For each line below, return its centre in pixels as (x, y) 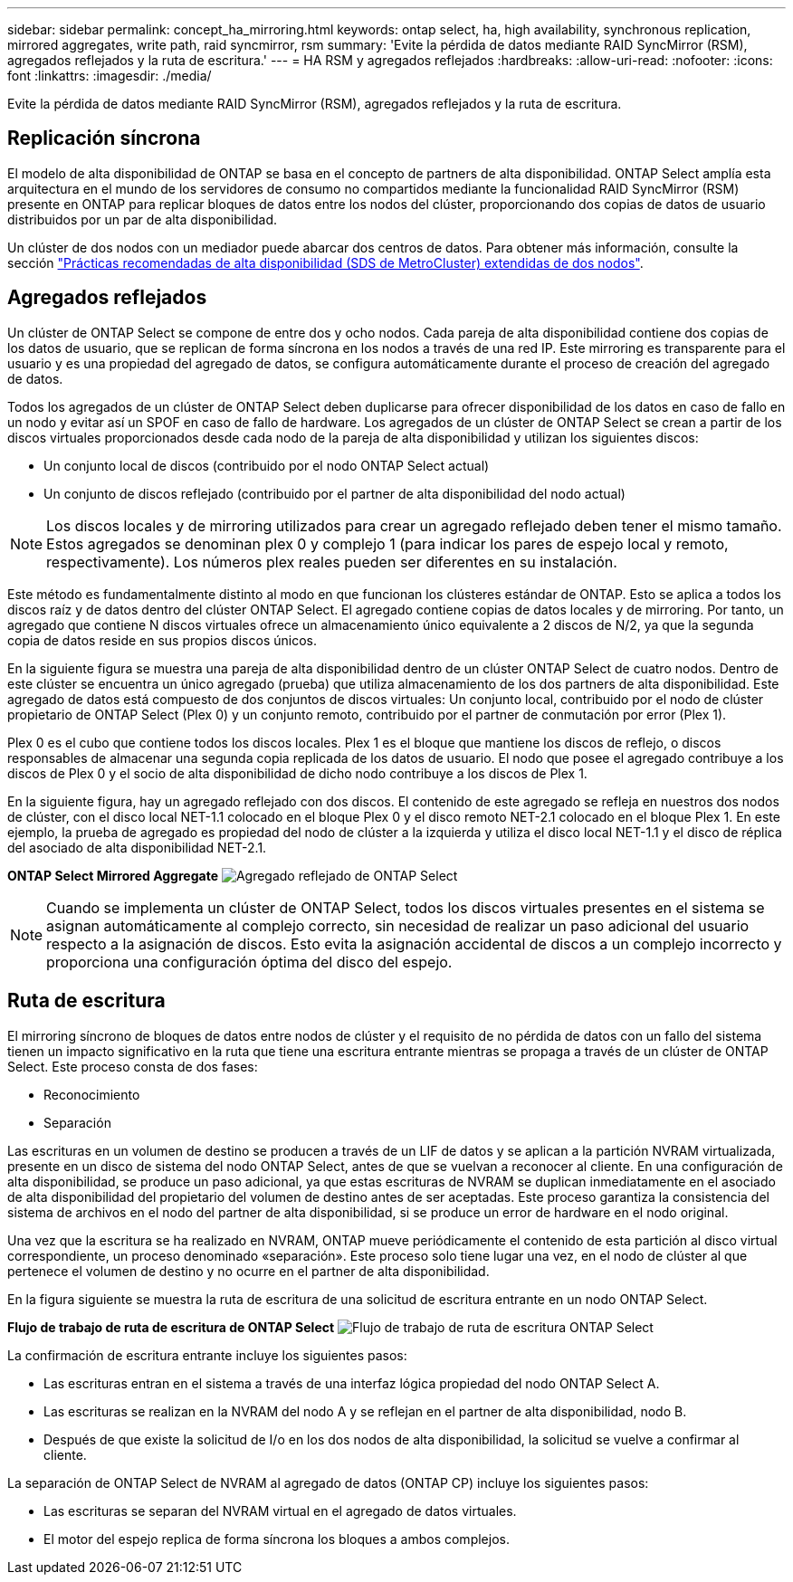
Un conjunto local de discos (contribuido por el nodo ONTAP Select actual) (267, 465)
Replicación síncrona (104, 138)
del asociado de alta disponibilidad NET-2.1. (137, 847)
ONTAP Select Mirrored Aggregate (113, 875)
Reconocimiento (92, 1094)
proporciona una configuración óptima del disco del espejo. (249, 962)
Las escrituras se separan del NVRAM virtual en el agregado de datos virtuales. (280, 1511)
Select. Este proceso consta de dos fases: (133, 1066)
